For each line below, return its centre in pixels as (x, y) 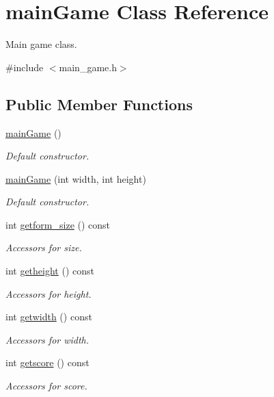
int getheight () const (50, 271)
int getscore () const (47, 362)
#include (25, 67)
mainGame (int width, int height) (76, 178)
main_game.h (88, 67)
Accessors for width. (47, 339)
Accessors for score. (46, 386)
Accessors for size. (44, 247)
